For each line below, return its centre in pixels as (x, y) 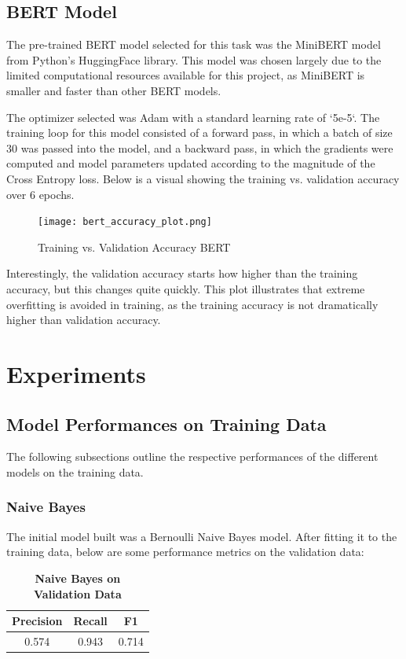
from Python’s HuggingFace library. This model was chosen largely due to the (194, 59)
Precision (37, 621)
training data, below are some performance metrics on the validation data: (185, 552)
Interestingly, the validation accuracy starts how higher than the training (182, 273)
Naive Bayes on (78, 578)
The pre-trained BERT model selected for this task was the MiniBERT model (194, 44)
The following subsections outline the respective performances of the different (192, 457)
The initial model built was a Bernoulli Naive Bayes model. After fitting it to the (202, 536)
